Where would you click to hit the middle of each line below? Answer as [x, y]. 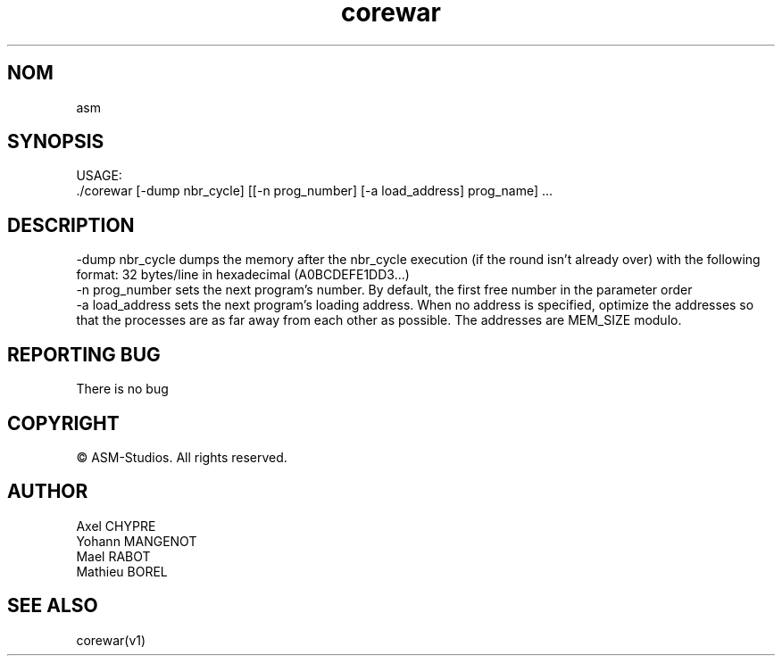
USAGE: [99, 176]
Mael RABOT [113, 556]
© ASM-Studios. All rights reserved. [182, 457]
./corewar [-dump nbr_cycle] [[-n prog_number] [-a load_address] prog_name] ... [315, 191]
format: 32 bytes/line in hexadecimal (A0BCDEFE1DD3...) [243, 275]
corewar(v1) [111, 640]
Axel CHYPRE [116, 526]
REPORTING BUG [84, 354]
